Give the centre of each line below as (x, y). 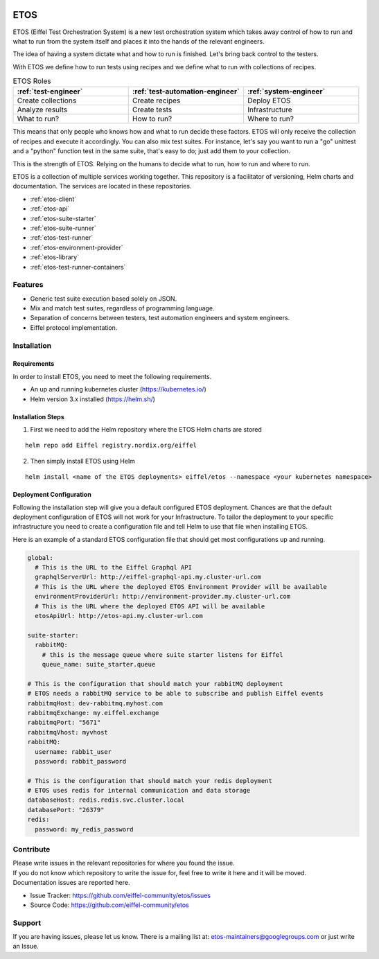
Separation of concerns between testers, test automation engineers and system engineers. (160, 318)
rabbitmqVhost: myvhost (68, 732)
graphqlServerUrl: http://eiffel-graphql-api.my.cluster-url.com (148, 577)
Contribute (32, 849)
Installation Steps (39, 416)
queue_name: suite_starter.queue (99, 664)
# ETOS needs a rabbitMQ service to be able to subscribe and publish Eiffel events (175, 694)
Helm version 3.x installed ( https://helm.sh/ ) (93, 399)
